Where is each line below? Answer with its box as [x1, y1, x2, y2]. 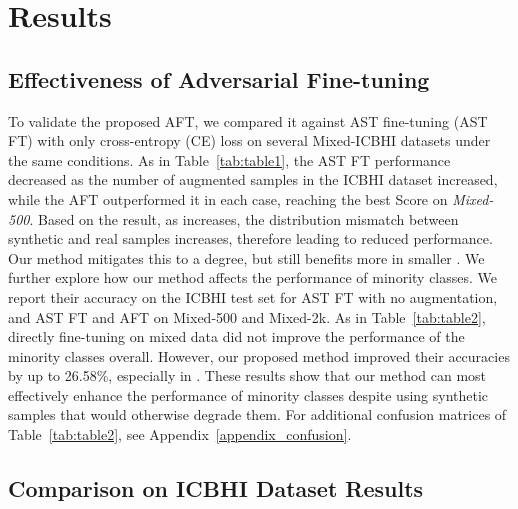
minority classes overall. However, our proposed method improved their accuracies [8, 345, 510, 366]
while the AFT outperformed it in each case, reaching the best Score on [8, 188, 448, 209]
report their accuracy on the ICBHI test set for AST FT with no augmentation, [8, 286, 498, 307]
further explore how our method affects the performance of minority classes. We [8, 267, 498, 288]
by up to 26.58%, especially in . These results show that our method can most [8, 365, 487, 386]
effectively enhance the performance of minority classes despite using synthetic [8, 384, 489, 405]
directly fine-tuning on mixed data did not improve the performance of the [8, 326, 465, 347]
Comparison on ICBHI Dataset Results [8, 473, 424, 504]
